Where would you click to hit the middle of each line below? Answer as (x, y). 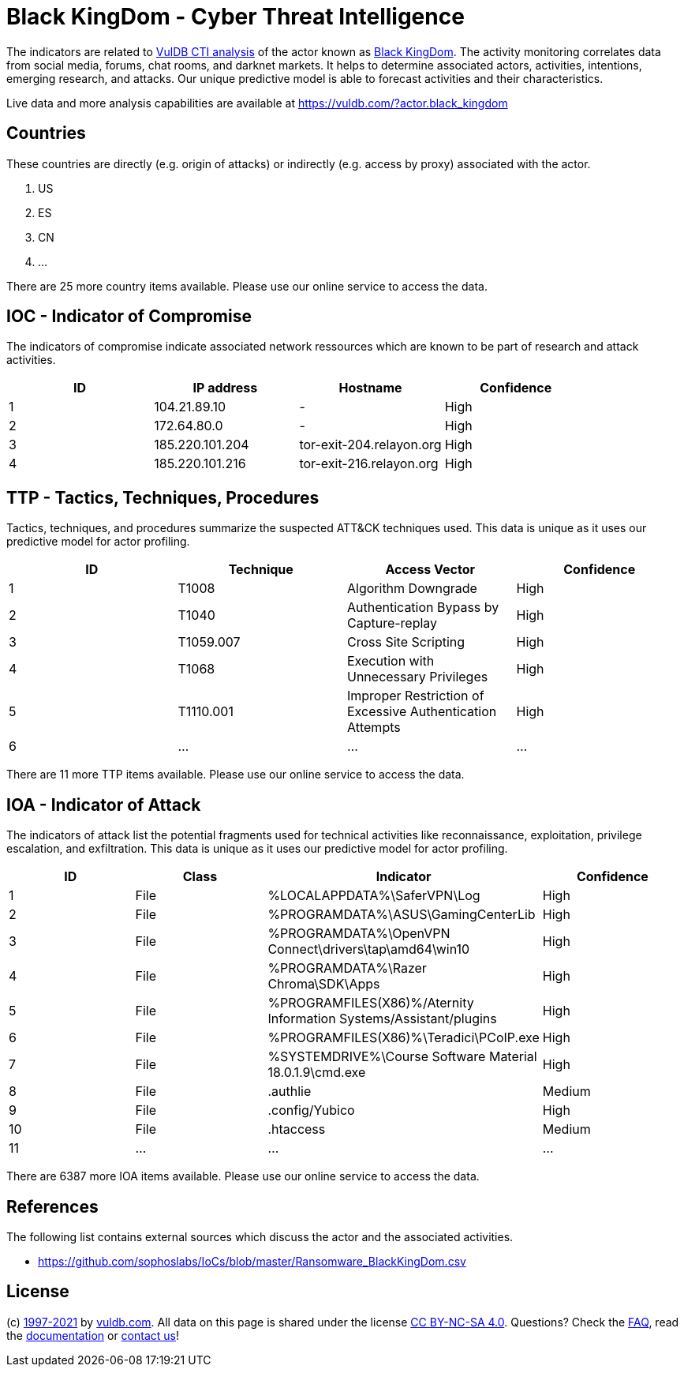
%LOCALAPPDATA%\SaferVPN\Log (374, 896)
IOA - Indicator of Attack (104, 805)
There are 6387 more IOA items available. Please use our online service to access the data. (243, 1176)
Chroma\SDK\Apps (324, 984)
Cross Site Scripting (406, 642)
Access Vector (430, 570)
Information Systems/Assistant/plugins (382, 1019)
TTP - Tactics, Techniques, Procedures (163, 497)
